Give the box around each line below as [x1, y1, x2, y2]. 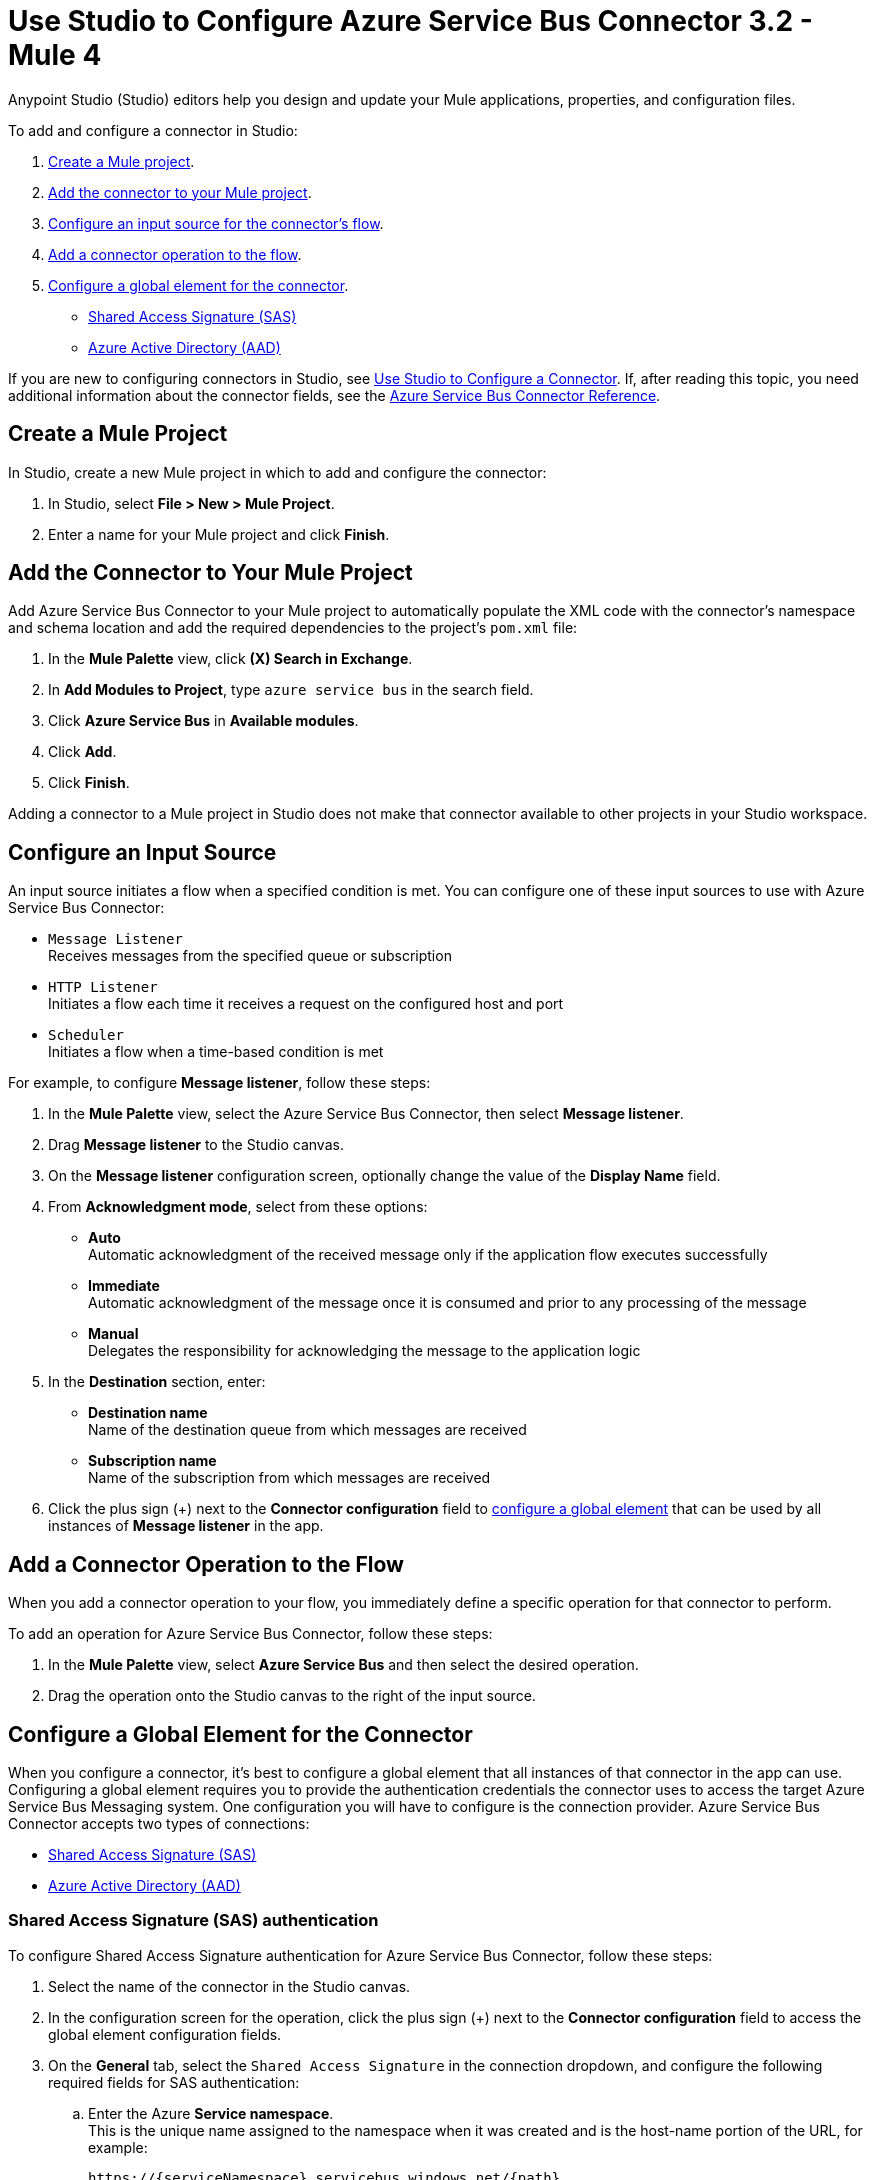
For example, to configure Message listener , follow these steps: [8, 1074, 431, 1092]
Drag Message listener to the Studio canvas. [48, 1136, 344, 1154]
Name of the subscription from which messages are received [88, 1469, 491, 1487]
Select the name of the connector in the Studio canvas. [48, 1977, 411, 1995]
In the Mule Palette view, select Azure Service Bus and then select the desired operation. [48, 1656, 639, 1674]
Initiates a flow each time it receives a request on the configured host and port [48, 995, 564, 1013]
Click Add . [48, 743, 117, 761]
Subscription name [88, 1452, 217, 1470]
